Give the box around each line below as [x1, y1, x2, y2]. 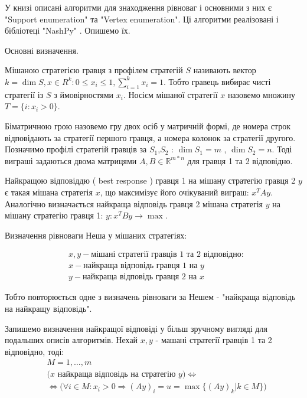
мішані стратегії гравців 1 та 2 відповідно [91, 250, 241, 259]
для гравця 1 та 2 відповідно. [187, 154, 293, 167]
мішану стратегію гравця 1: [5, 209, 103, 221]
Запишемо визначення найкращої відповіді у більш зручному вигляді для [5, 322, 267, 334]
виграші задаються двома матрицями [5, 154, 137, 167]
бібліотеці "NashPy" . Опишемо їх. [5, 24, 130, 37]
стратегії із [5, 88, 44, 100]
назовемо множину [227, 88, 295, 100]
